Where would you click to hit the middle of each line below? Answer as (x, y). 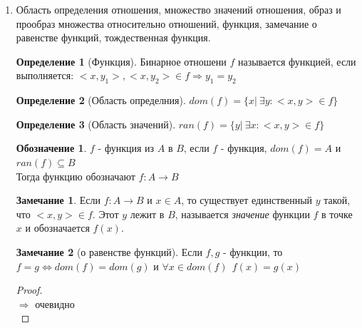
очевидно (55, 303)
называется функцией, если (297, 61)
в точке (337, 214)
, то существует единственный (247, 200)
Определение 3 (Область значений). (96, 124)
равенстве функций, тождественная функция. (113, 37)
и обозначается (57, 228)
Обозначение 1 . (51, 148)
